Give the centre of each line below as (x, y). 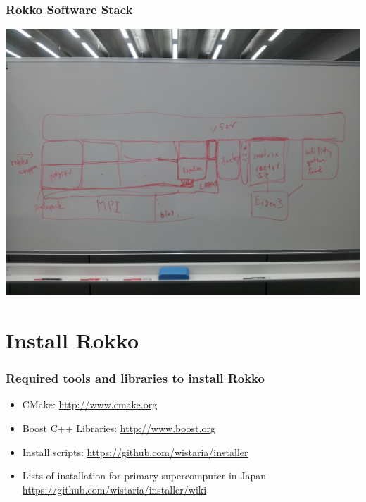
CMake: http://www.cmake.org (90, 404)
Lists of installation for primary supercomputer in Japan (144, 476)
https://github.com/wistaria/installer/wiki (114, 489)
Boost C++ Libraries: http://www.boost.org (119, 428)
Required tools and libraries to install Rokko (135, 378)
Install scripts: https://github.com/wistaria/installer (135, 452)
